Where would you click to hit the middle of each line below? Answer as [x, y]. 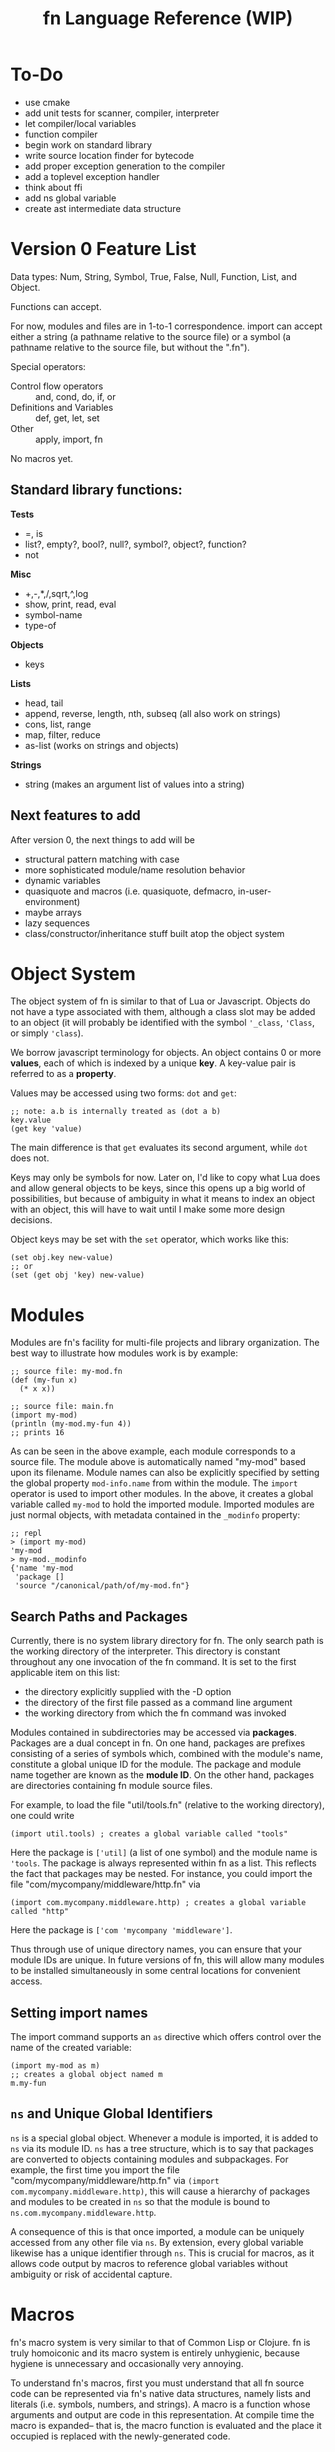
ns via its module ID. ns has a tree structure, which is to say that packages [162, 2148]
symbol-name [53, 614]
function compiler [61, 134]
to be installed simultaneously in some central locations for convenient [155, 1971]
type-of [40, 625]
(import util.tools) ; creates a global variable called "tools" [149, 1834]
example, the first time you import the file [95, 2169]
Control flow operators [57, 386]
